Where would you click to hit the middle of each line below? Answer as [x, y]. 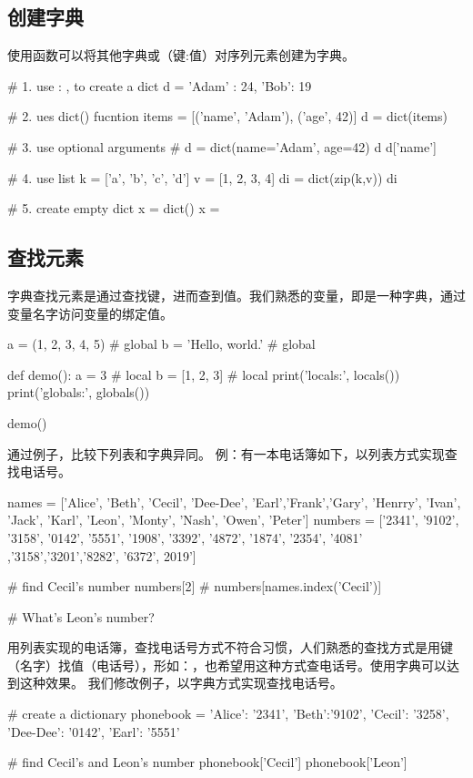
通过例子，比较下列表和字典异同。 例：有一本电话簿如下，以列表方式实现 [226, 453]
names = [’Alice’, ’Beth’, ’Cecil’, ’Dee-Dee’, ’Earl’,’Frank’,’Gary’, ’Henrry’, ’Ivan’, [234, 502]
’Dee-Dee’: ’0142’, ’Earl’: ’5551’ [94, 731]
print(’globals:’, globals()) [79, 392]
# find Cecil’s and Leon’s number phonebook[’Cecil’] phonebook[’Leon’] [207, 762]
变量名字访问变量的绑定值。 [90, 313]
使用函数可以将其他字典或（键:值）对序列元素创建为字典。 [181, 55]
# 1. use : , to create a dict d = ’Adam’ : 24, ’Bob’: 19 [160, 85]
